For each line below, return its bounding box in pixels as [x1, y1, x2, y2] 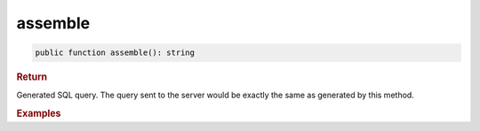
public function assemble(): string [35, 48, 196, 58]
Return [16, 71, 48, 83]
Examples [16, 107, 61, 119]
